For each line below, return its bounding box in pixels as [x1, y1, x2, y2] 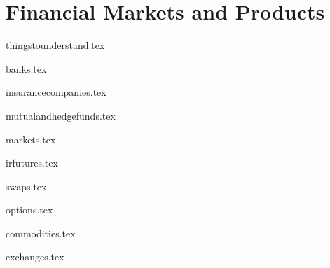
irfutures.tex [6, 155, 58, 170]
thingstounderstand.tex [6, 38, 105, 52]
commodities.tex [6, 225, 76, 240]
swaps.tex [6, 178, 47, 193]
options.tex [6, 202, 53, 217]
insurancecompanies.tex [6, 85, 106, 99]
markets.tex [6, 132, 56, 146]
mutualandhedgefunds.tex [6, 108, 116, 122]
